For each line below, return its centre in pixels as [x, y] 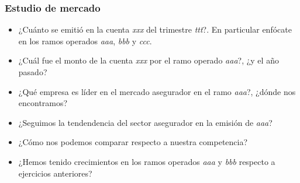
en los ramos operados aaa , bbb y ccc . [85, 41]
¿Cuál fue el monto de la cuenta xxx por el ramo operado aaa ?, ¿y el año [149, 60]
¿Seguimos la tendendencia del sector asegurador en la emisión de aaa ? [145, 122]
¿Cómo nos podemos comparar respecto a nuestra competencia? [133, 142]
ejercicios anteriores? [55, 173]
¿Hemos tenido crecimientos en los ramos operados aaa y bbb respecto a [147, 161]
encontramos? [43, 103]
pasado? [33, 72]
